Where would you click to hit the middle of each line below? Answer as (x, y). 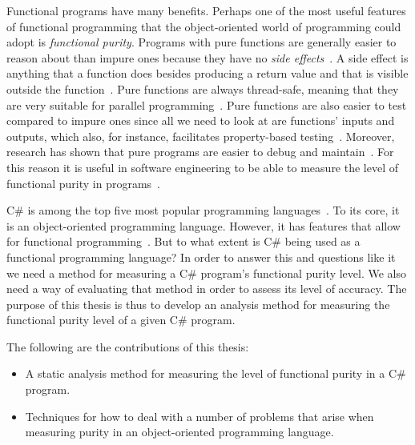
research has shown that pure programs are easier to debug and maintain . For (200, 152)
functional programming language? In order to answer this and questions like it (201, 257)
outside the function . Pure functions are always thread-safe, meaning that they (203, 88)
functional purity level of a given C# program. (121, 320)
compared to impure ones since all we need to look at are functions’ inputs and (201, 120)
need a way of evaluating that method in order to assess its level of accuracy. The (207, 289)
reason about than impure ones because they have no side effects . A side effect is (207, 57)
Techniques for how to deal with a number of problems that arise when (199, 416)
